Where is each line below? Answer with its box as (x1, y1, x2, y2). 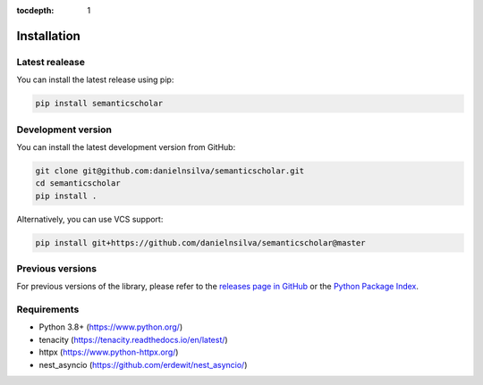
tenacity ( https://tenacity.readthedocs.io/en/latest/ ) (38, 334, 228, 345)
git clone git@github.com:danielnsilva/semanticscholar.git (35, 165, 305, 176)
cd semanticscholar (35, 179, 121, 188)
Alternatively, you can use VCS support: (16, 213, 164, 224)
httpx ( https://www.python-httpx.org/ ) (38, 347, 179, 357)
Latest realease (16, 55, 85, 68)
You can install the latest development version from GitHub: (16, 141, 236, 152)
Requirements (16, 304, 80, 316)
